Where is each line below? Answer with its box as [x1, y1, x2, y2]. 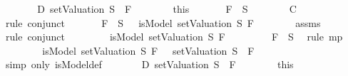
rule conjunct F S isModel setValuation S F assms [5, 15, 321, 30]
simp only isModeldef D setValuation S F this [5, 57, 294, 72]
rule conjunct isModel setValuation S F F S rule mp [5, 29, 343, 44]
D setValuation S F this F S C [37, 1, 297, 16]
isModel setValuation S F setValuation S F [42, 43, 255, 58]
